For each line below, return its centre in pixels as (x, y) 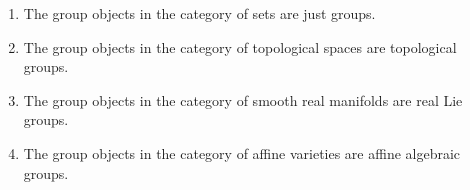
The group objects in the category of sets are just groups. (199, 13)
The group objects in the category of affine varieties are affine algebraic (242, 152)
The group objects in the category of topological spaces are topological (240, 46)
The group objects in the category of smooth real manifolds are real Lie (243, 99)
